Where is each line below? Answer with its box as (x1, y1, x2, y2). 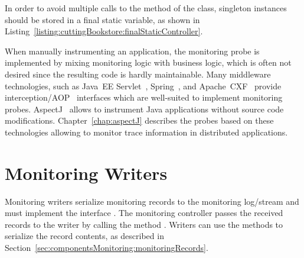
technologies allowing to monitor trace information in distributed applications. (5, 125, 288, 138)
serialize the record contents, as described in (5, 230, 164, 242)
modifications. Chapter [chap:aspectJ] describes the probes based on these (5, 114, 274, 127)
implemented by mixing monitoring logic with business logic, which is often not (5, 56, 292, 69)
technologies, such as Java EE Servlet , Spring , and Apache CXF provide (5, 79, 282, 92)
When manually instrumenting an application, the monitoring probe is (5, 44, 260, 57)
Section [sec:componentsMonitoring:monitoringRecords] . (5, 241, 208, 254)
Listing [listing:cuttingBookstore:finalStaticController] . (5, 25, 203, 37)
